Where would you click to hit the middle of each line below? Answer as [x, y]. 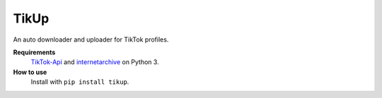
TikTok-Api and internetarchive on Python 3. [95, 62]
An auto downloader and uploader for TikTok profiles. [91, 39]
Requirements [34, 52]
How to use [30, 72]
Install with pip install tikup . [80, 82]
